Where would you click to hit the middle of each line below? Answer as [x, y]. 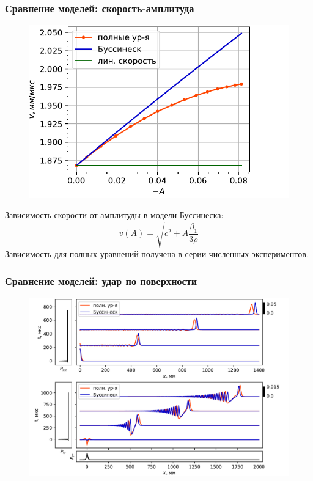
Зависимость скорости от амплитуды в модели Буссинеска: [114, 215]
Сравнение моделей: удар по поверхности [101, 281]
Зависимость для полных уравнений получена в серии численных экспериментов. [157, 253]
